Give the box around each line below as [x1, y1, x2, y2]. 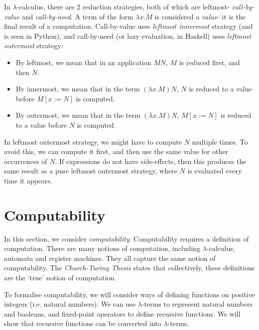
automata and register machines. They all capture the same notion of [4, 252, 216, 263]
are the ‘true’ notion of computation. [4, 272, 117, 282]
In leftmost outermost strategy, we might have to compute [4, 136, 182, 147]
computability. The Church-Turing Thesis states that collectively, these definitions [4, 262, 255, 273]
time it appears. [4, 175, 52, 185]
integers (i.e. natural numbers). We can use [4, 299, 136, 309]
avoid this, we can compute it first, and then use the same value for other [4, 146, 228, 157]
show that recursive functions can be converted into [4, 318, 161, 329]
